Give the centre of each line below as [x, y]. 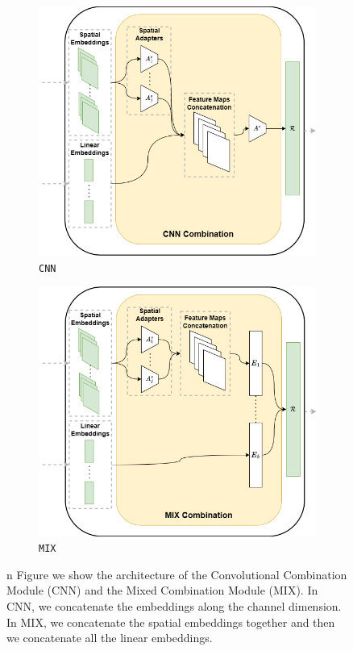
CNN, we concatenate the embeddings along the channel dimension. [174, 606]
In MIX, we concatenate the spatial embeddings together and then [171, 622]
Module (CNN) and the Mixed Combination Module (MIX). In [162, 590]
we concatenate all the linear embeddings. [110, 638]
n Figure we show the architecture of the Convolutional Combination [177, 574]
